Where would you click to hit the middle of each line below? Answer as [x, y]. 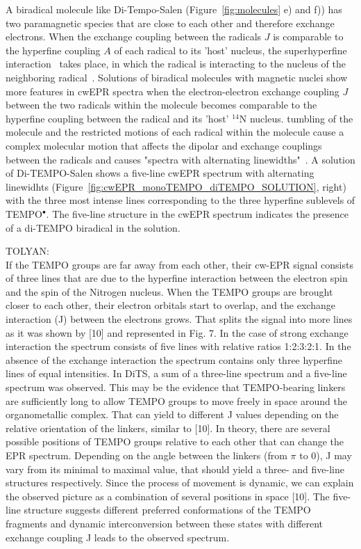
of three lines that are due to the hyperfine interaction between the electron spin [177, 278]
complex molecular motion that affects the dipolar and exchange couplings [164, 145]
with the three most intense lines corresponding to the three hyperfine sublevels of [180, 200]
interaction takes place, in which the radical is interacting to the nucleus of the [176, 64]
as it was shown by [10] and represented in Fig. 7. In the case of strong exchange [177, 332]
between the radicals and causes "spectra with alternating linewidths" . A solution [180, 159]
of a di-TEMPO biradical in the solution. [93, 227]
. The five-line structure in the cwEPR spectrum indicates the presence [197, 213]
